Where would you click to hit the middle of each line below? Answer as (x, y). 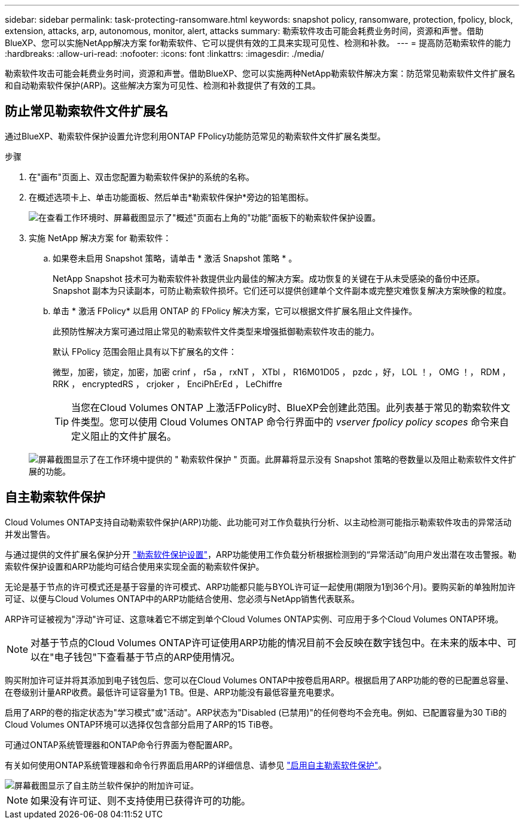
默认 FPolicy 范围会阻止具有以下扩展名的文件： (145, 351)
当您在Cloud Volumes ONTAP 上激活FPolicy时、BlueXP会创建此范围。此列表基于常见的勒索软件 (286, 407)
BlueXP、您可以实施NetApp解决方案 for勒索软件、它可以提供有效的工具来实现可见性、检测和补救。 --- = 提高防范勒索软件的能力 (258, 43)
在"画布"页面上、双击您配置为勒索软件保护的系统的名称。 (142, 177)
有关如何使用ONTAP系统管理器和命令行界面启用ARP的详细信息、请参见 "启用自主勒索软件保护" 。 (196, 765)
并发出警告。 (30, 534)
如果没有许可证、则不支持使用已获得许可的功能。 (141, 800)
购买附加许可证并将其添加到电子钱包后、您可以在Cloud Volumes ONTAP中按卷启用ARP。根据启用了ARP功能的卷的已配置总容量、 (259, 680)
